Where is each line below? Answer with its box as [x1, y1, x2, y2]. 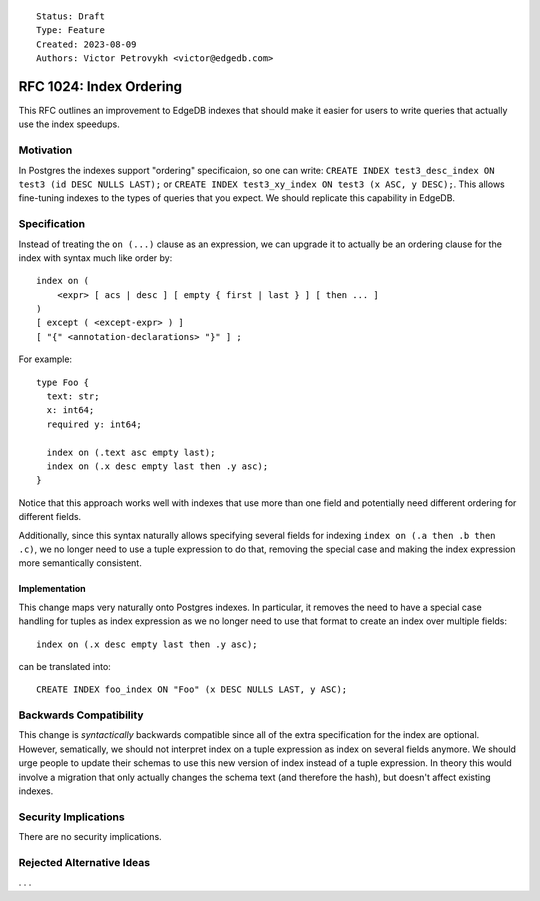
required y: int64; [46, 418, 142, 430]
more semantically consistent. [18, 557, 142, 569]
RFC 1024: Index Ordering [18, 78, 183, 95]
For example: [18, 353, 73, 365]
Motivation [18, 143, 73, 157]
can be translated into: [18, 660, 112, 672]
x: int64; [46, 405, 95, 416]
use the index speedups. [18, 118, 120, 130]
